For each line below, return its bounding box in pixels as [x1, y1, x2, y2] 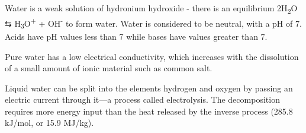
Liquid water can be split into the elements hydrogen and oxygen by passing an [5, 81, 293, 94]
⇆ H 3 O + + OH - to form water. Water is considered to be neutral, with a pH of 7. [5, 15, 302, 31]
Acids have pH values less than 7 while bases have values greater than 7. [5, 30, 268, 42]
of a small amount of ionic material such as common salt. [5, 62, 212, 74]
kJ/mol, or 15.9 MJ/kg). [5, 116, 94, 129]
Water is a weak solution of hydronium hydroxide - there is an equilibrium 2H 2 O [5, 2, 298, 15]
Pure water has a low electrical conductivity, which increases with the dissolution [5, 50, 299, 62]
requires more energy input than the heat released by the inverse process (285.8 [5, 104, 293, 117]
